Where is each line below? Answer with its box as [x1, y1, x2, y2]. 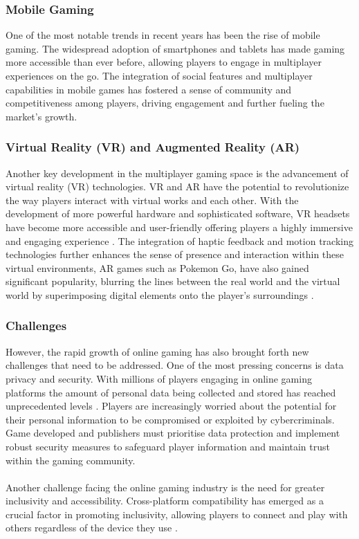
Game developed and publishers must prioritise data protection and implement [6, 426, 340, 440]
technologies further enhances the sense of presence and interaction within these [6, 247, 344, 262]
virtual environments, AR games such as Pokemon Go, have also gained [6, 260, 309, 275]
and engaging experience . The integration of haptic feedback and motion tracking [6, 233, 353, 248]
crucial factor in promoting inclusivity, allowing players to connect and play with [6, 506, 348, 521]
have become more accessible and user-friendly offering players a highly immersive [6, 219, 353, 234]
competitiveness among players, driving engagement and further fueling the [6, 95, 324, 110]
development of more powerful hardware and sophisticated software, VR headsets [6, 206, 350, 221]
